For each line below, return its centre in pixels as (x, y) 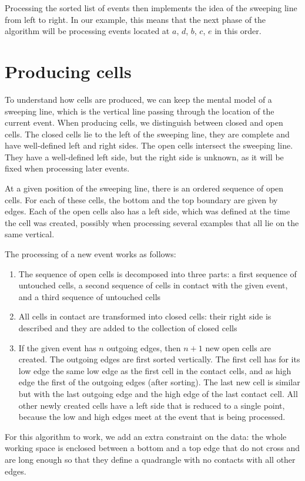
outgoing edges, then (144, 347)
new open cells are (238, 347)
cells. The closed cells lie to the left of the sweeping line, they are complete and (147, 134)
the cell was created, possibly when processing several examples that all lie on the (152, 222)
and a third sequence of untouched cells (90, 296)
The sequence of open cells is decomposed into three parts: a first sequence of (157, 273)
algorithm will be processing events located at (87, 31)
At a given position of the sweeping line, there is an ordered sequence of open (144, 188)
